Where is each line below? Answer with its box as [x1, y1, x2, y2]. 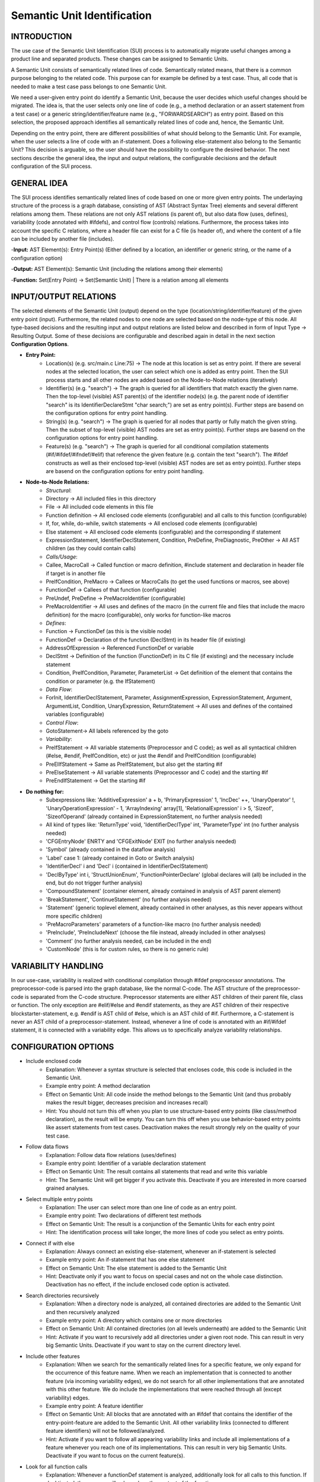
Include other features [25, 1352, 80, 1360]
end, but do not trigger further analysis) [46, 879, 143, 886]
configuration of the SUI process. [11, 163, 92, 170]
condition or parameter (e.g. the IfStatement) [46, 678, 155, 685]
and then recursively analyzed [46, 1308, 120, 1315]
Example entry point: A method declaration [46, 1082, 151, 1090]
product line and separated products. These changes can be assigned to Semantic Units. [11, 55, 229, 62]
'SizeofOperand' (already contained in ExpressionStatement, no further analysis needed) [46, 813, 263, 820]
